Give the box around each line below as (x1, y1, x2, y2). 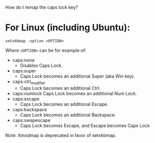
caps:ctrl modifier (12, 78, 45, 86)
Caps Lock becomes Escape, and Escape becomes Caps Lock (20, 122, 150, 128)
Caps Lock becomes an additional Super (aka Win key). (20, 73, 135, 79)
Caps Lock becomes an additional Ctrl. (20, 85, 101, 91)
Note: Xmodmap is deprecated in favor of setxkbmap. (5, 132, 117, 138)
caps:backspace (12, 106, 47, 112)
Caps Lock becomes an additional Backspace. (20, 112, 116, 118)
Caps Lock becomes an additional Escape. (20, 101, 109, 107)
